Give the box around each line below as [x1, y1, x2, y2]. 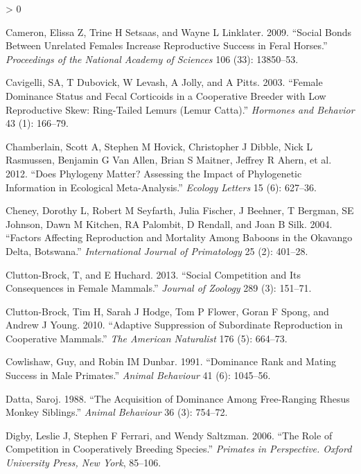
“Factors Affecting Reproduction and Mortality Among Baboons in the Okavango [6, 230, 353, 245]
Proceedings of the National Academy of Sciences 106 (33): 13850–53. [6, 51, 299, 66]
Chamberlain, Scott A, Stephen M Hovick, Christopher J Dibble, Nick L [6, 139, 312, 153]
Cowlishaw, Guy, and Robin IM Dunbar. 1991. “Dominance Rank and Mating [6, 354, 337, 369]
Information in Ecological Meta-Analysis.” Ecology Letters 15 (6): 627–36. [6, 179, 317, 194]
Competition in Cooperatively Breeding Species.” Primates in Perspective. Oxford [6, 441, 352, 456]
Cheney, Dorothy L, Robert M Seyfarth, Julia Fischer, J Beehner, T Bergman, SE [6, 203, 354, 218]
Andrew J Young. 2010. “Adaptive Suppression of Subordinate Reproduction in [6, 317, 343, 332]
